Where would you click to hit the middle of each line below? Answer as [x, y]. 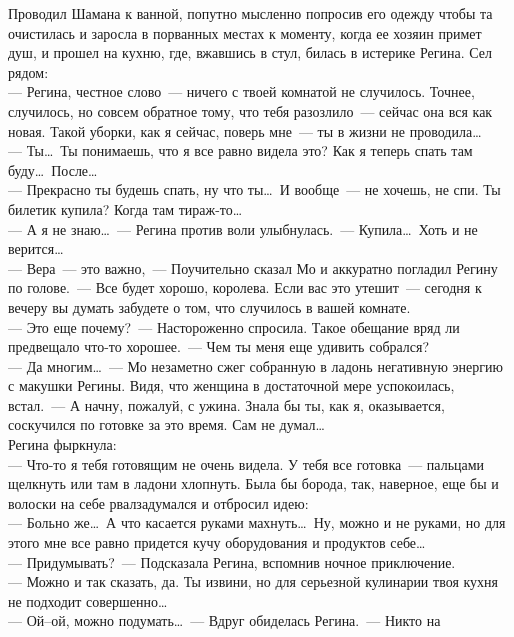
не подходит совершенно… [88, 600]
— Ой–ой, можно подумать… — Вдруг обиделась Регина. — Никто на [224, 620]
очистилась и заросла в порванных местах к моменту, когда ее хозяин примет [245, 32]
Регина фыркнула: [62, 444]
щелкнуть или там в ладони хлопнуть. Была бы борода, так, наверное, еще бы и [253, 483]
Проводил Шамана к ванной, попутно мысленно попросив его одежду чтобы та [250, 13]
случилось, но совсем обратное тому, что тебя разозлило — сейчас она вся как [250, 110]
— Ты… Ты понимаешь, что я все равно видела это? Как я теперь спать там [240, 150]
